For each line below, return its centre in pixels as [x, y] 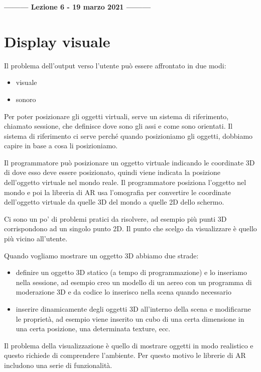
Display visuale [57, 41]
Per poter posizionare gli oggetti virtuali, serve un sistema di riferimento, [116, 116]
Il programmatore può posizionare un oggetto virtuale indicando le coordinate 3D [129, 162]
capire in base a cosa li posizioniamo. [61, 146]
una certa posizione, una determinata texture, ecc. [93, 329]
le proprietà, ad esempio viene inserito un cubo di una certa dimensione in [130, 318]
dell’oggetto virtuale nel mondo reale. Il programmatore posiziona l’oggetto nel [125, 182]
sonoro [26, 99]
